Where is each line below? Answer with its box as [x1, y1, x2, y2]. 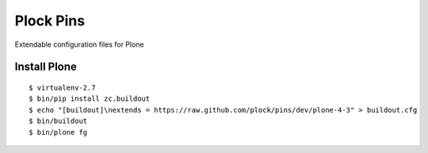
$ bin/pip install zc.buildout [29, 94, 151, 103]
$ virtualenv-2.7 [29, 83, 96, 92]
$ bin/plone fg [29, 128, 88, 136]
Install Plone [14, 60, 77, 74]
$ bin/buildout [29, 117, 88, 126]
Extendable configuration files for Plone [14, 40, 144, 49]
